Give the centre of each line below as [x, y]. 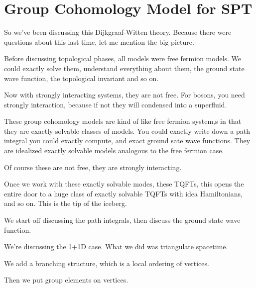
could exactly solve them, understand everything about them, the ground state [124, 68]
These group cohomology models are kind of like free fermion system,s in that [123, 121]
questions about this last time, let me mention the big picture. [99, 42]
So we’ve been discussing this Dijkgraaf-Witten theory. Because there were [118, 32]
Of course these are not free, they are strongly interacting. [93, 167]
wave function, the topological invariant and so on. [81, 78]
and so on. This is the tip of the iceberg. [65, 203]
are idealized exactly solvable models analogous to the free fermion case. [114, 150]
